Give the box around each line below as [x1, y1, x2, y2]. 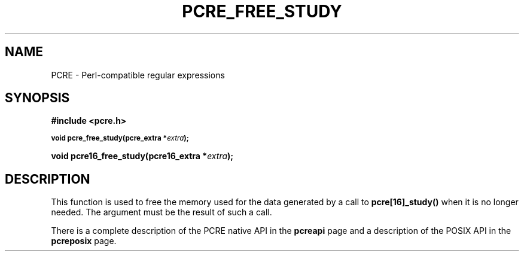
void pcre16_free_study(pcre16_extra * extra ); [51, 151, 234, 161]
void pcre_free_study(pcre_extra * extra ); [51, 134, 189, 143]
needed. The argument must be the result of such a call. [51, 207, 272, 218]
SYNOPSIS [5, 90, 70, 106]
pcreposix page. [51, 236, 117, 246]
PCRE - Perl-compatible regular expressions [51, 69, 225, 80]
